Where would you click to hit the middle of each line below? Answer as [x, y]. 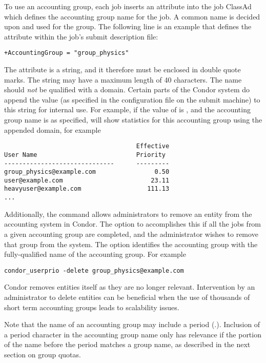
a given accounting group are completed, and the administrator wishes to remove [131, 234]
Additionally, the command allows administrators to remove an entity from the [128, 214]
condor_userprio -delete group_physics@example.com [94, 270]
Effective [153, 146]
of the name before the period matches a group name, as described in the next [127, 344]
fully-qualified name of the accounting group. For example [95, 254]
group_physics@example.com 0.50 [87, 172]
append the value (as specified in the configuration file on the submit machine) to [132, 99]
